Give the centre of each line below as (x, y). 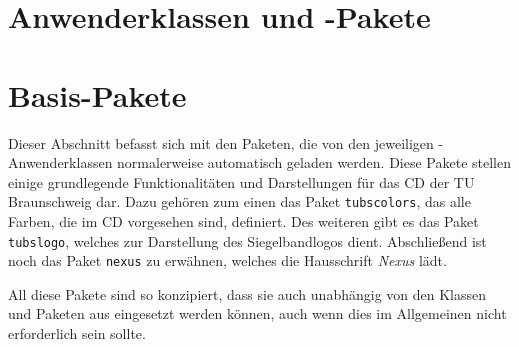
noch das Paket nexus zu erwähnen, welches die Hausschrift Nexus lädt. (227, 260)
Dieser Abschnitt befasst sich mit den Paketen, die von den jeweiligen (221, 142)
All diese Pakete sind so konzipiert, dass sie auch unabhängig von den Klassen (247, 293)
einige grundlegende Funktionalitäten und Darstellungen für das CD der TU (241, 181)
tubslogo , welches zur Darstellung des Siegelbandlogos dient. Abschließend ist (247, 240)
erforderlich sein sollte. (77, 333)
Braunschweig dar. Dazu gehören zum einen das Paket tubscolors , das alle (239, 201)
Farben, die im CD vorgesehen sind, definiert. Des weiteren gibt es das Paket (243, 220)
